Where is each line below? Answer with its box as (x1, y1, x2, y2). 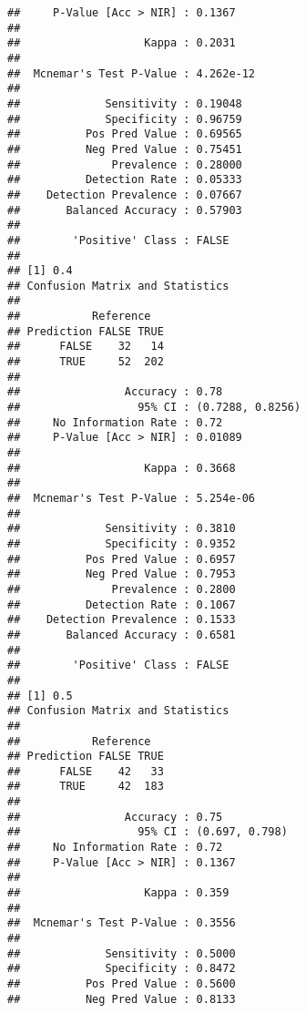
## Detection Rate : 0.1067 (7, 598, 236, 611)
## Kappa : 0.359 (7, 886, 229, 900)
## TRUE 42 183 (7, 780, 164, 793)
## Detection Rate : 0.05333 (7, 173, 242, 187)
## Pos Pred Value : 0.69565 (7, 128, 242, 141)
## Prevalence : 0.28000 (7, 158, 242, 171)
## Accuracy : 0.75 (7, 810, 223, 824)
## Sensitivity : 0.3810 (7, 522, 236, 536)
